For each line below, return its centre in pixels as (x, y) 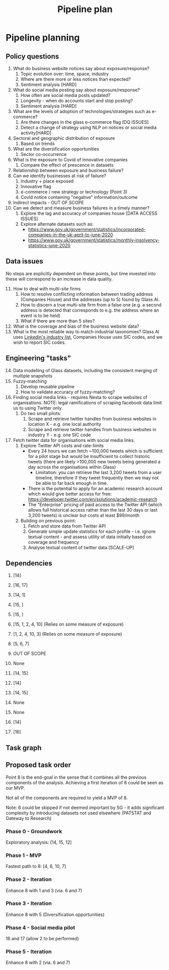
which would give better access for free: (70, 494)
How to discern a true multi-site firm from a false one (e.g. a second (91, 304)
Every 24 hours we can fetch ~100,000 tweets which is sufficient (95, 451)
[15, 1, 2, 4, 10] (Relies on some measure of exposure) (68, 624)
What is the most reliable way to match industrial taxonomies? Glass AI (86, 331)
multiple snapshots (32, 376)
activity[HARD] (36, 133)
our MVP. (15, 788)
